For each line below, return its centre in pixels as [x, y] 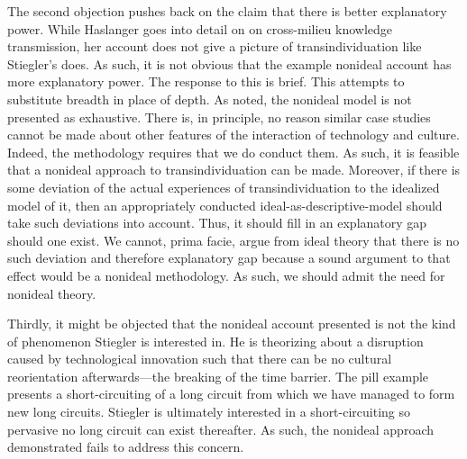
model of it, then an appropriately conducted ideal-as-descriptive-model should [225, 205]
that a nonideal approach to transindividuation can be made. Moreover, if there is [234, 170]
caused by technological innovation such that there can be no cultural [200, 359]
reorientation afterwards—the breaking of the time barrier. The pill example [218, 376]
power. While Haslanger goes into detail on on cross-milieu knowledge [200, 28]
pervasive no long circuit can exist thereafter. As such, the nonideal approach [221, 429]
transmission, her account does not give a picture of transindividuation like [215, 46]
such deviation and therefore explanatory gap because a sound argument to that [229, 258]
